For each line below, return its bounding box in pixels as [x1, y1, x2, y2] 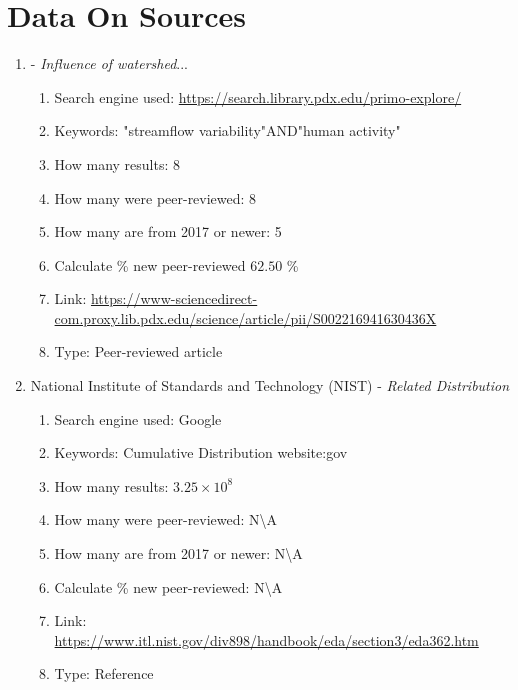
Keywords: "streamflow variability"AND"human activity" [54, 120, 401, 141]
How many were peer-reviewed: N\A [54, 509, 278, 530]
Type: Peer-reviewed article [54, 341, 223, 362]
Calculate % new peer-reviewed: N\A [54, 576, 283, 597]
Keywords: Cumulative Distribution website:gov [54, 442, 348, 463]
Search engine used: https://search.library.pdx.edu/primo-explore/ [54, 86, 462, 107]
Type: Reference [54, 663, 154, 684]
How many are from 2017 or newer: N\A [54, 543, 303, 564]
